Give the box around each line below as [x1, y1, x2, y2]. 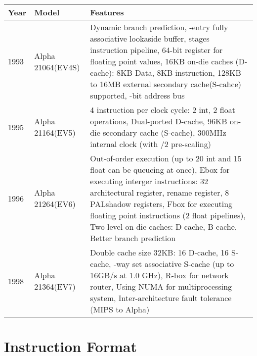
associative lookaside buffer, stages [90, 33, 210, 44]
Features [90, 6, 124, 18]
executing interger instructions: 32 [90, 175, 208, 187]
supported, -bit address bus [90, 90, 185, 101]
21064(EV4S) [34, 61, 80, 73]
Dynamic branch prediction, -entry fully [90, 21, 228, 33]
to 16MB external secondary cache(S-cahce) [90, 78, 242, 90]
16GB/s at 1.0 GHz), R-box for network [90, 269, 229, 281]
